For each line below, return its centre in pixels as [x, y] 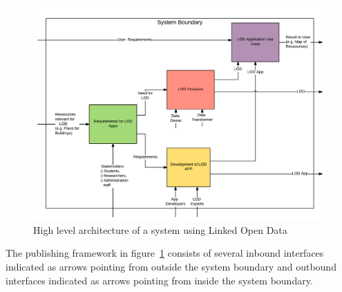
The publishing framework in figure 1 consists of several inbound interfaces [165, 253]
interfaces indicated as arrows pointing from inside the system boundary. [159, 280]
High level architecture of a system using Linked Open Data [160, 229]
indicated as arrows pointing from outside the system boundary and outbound [171, 266]
